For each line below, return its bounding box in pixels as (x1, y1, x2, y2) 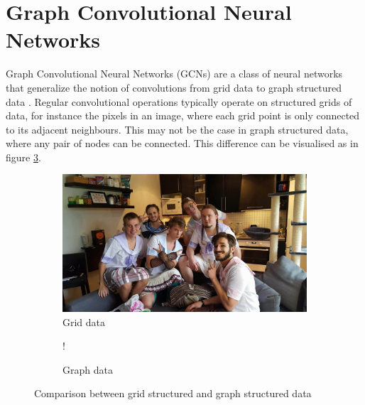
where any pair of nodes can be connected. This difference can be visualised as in (6, 136, 359, 151)
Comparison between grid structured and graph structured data (34, 386, 312, 401)
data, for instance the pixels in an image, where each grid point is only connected (6, 108, 360, 123)
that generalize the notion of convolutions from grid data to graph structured (6, 80, 342, 94)
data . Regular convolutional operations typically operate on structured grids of (6, 94, 352, 109)
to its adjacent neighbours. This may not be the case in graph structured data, (6, 121, 349, 136)
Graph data (62, 362, 113, 377)
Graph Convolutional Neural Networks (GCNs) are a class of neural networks (6, 66, 343, 81)
